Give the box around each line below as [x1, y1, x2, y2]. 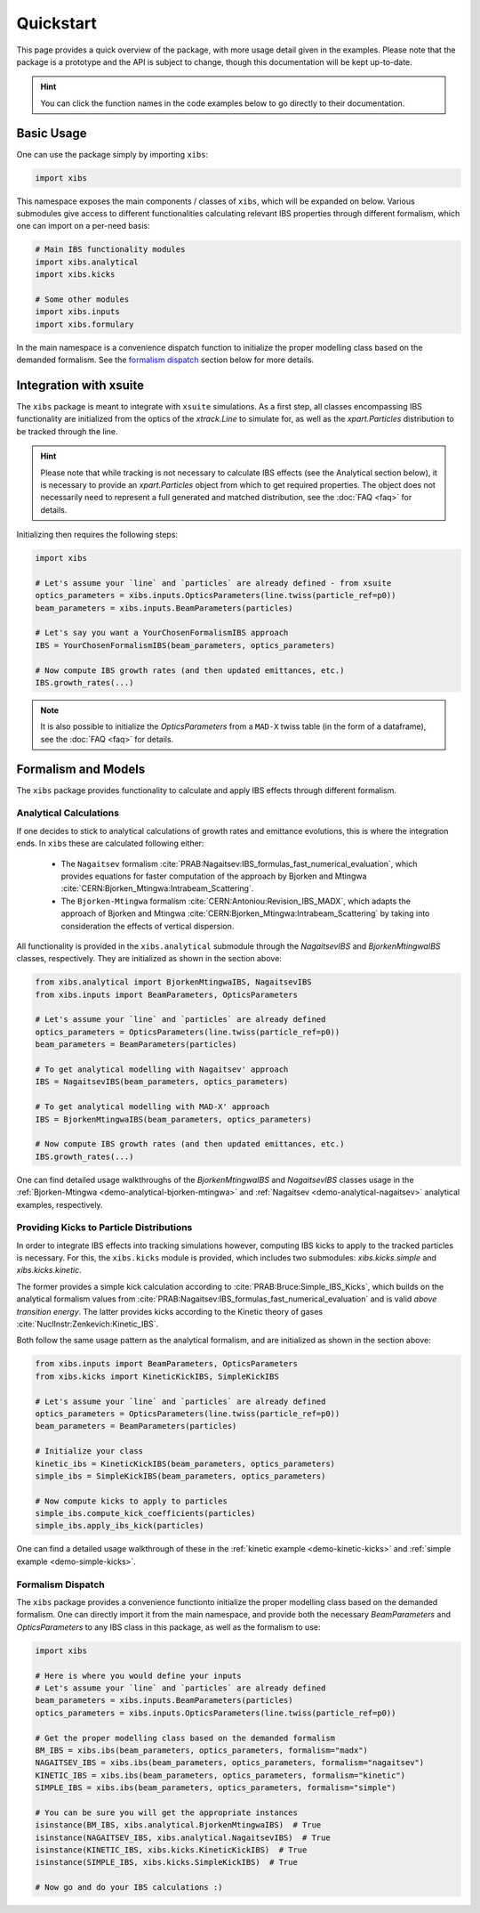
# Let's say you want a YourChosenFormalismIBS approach [35, 628, 289, 638]
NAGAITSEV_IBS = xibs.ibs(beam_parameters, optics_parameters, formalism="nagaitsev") [35, 1758, 425, 1768]
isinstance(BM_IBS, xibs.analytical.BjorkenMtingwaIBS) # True [35, 1820, 322, 1830]
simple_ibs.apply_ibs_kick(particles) [35, 1520, 204, 1531]
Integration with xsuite [16, 377, 145, 393]
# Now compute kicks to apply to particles [35, 1496, 228, 1506]
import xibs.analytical [35, 256, 140, 267]
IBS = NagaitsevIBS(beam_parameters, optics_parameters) [35, 1077, 289, 1087]
